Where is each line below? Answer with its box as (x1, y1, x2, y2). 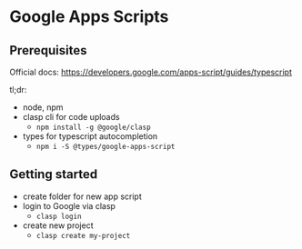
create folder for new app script (22, 191, 143, 202)
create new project (22, 220, 94, 231)
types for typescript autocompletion (22, 131, 158, 142)
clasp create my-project (35, 231, 131, 240)
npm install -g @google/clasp (35, 123, 152, 132)
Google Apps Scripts (9, 6, 169, 27)
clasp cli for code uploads (22, 112, 120, 122)
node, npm (22, 102, 64, 113)
